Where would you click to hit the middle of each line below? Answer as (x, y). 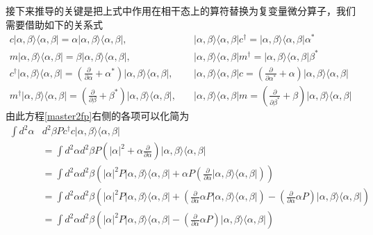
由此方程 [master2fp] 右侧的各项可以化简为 (98, 115)
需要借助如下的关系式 (54, 24)
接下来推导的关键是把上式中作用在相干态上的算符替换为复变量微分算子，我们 (181, 10)
